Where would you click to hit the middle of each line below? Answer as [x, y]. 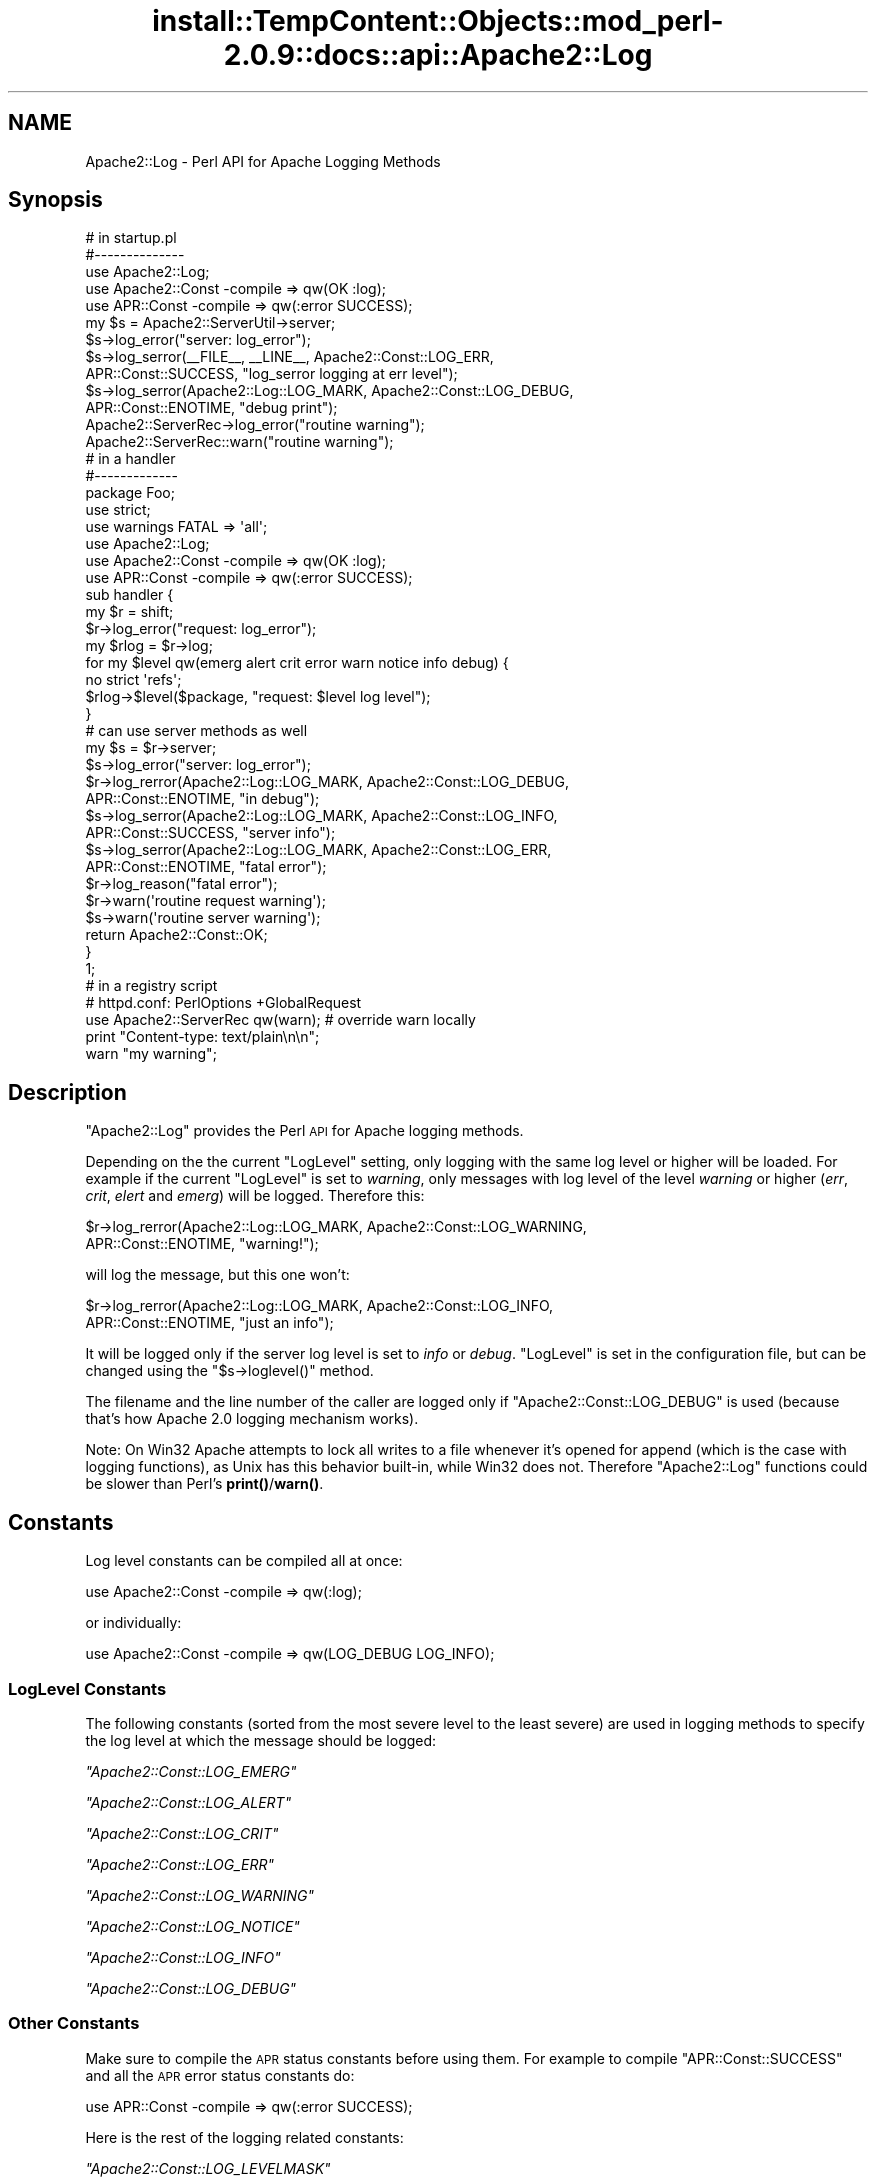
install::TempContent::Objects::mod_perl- [438, 21]
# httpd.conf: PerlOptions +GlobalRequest [223, 1003]
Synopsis [55, 200]
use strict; [118, 510]
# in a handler [130, 459]
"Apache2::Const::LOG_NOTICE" [192, 1926]
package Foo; [130, 493]
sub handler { [129, 595]
